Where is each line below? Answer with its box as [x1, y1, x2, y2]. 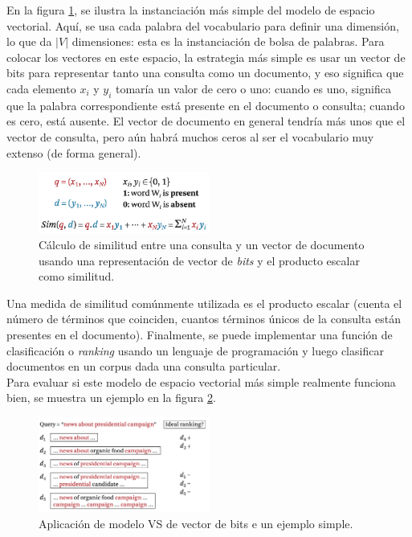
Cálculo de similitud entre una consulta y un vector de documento [39, 236, 365, 253]
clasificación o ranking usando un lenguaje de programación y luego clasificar [6, 342, 384, 359]
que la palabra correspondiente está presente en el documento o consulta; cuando [6, 96, 405, 113]
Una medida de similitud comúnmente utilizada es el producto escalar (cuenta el [6, 294, 402, 311]
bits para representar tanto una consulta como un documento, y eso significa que [6, 64, 404, 81]
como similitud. [39, 268, 115, 285]
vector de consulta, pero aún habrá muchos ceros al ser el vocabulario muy [6, 128, 374, 145]
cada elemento [6, 80, 76, 96]
